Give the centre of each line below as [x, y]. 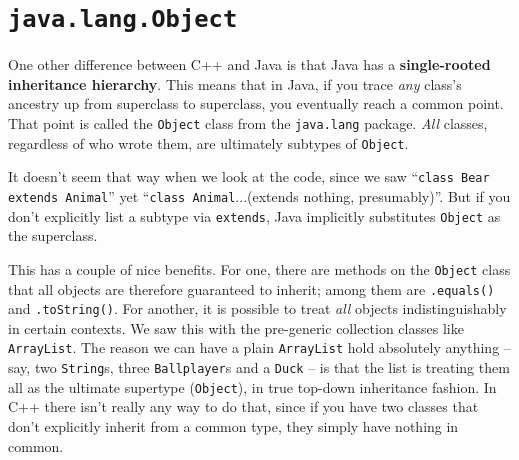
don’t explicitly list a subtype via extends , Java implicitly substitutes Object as [254, 215]
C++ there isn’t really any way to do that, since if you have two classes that [243, 406]
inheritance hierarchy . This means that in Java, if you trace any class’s [235, 83]
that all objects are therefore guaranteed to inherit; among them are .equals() [251, 288]
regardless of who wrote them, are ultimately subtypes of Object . [208, 142]
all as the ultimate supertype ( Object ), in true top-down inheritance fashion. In [252, 386]
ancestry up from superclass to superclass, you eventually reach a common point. [256, 103]
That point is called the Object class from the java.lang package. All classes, [248, 123]
